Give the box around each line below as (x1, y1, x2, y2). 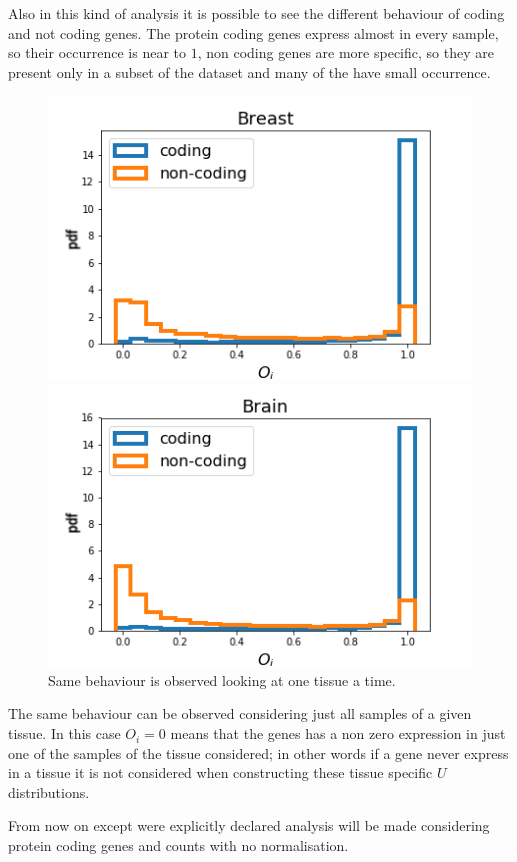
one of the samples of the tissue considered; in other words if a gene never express (8, 742, 509, 763)
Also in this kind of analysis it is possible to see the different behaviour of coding (8, 3, 505, 23)
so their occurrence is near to (8, 42, 187, 63)
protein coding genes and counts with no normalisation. (8, 835, 349, 856)
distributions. (8, 781, 90, 802)
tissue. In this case (8, 723, 121, 744)
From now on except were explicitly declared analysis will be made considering (8, 815, 490, 836)
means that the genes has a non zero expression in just (170, 723, 506, 744)
